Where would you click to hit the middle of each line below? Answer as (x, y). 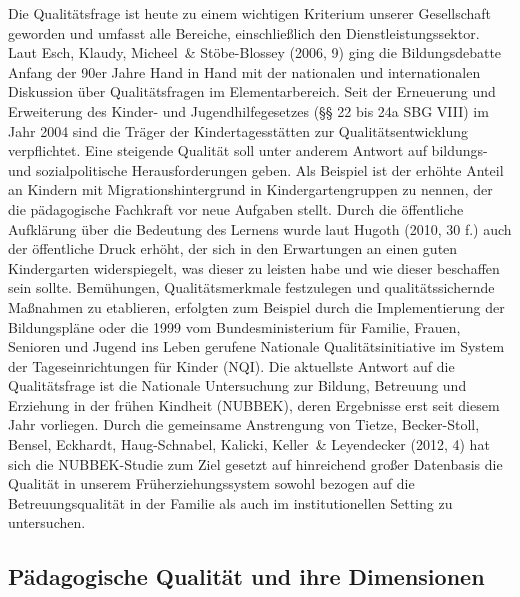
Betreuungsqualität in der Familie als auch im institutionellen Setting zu (230, 502)
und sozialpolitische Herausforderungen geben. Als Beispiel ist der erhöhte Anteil (256, 169)
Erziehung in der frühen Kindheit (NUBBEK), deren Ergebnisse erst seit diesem (254, 404)
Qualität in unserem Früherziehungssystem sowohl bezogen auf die (211, 483)
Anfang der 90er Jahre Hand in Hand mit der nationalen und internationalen (244, 71)
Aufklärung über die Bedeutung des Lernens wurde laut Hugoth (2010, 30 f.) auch (260, 228)
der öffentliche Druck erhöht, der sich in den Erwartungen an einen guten (233, 248)
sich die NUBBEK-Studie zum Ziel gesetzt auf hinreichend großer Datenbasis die (255, 463)
